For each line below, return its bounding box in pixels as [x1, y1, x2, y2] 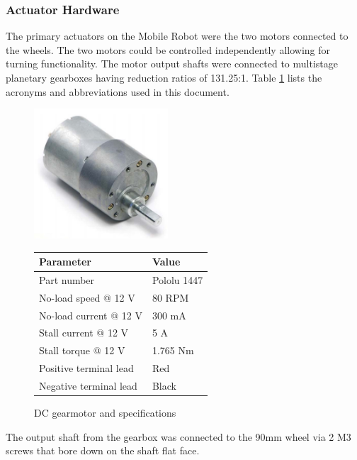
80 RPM [152, 290, 189, 305]
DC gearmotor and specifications [34, 405, 176, 420]
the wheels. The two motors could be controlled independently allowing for [6, 42, 330, 57]
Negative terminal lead [39, 378, 137, 393]
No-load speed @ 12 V [39, 290, 135, 305]
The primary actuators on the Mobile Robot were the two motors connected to [6, 28, 348, 43]
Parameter [39, 254, 91, 269]
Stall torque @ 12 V [39, 343, 125, 358]
